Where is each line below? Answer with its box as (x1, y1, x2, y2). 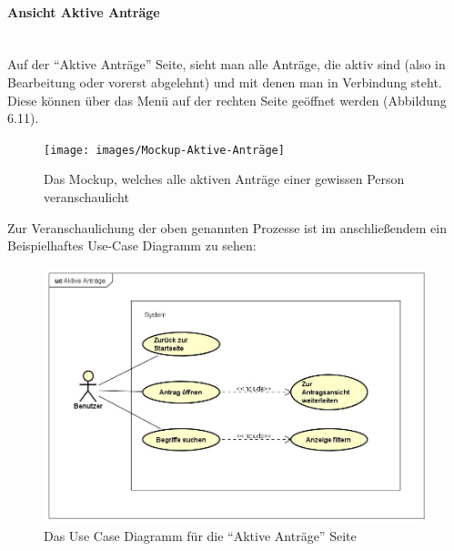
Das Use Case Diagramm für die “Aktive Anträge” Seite (44, 526, 357, 546)
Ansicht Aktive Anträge (7, 2, 160, 21)
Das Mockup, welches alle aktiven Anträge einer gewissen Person (44, 169, 405, 189)
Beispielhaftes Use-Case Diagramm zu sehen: (7, 236, 257, 255)
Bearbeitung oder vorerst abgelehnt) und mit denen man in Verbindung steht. (7, 72, 442, 91)
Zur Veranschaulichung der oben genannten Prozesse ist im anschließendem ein (7, 218, 447, 237)
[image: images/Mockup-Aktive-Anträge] (44, 143, 285, 157)
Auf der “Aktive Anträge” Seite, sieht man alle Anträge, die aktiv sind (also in (7, 55, 446, 74)
